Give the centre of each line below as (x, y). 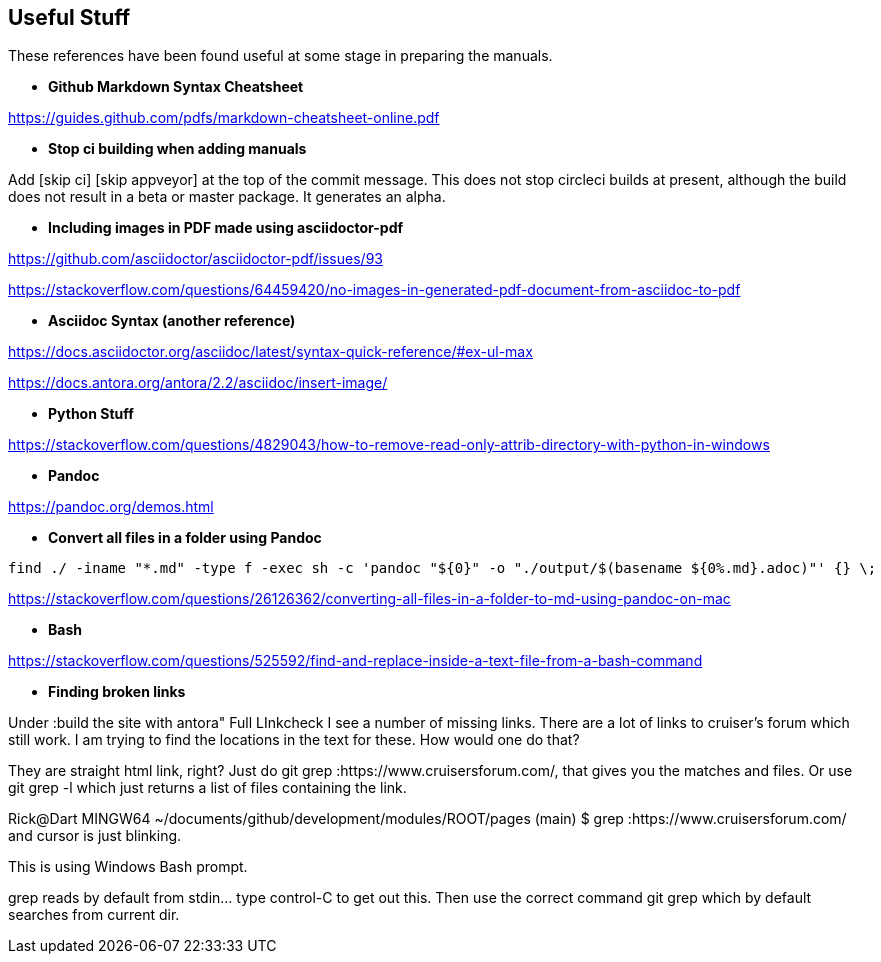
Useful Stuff (69, 17)
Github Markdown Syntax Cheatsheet (176, 87)
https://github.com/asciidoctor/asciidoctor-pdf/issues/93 (195, 259)
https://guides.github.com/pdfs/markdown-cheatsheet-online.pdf (224, 118)
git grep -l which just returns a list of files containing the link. (207, 788)
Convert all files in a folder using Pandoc (185, 538)
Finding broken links (117, 692)
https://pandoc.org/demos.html (111, 507)
